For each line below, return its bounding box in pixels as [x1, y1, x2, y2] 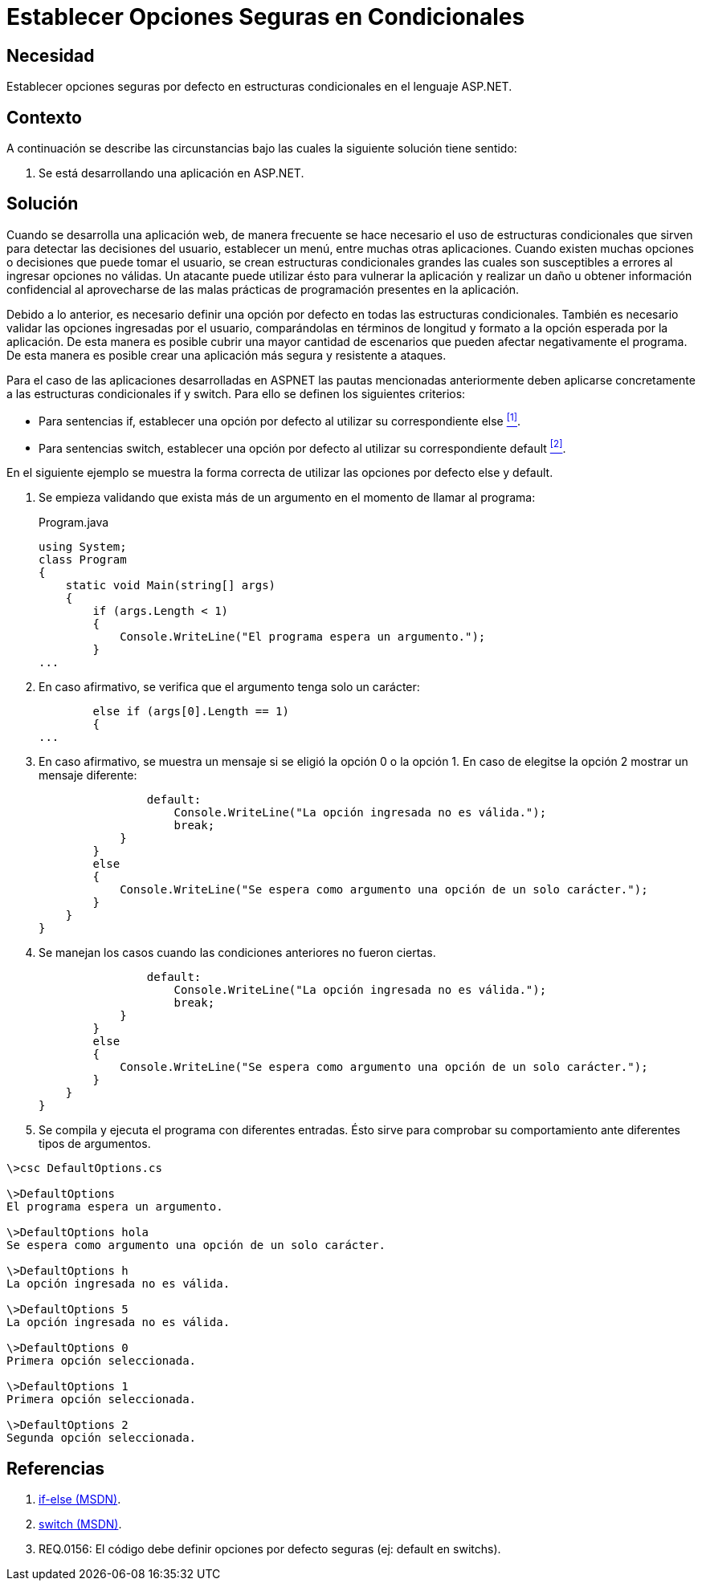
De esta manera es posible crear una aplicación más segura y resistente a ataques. [6, 348, 447, 362]
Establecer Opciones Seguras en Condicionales [6, 3, 525, 31]
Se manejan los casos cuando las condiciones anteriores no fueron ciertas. [39, 946, 436, 960]
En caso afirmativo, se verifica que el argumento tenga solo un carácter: [39, 680, 420, 694]
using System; [39, 540, 127, 554]
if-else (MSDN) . [39, 1492, 121, 1507]
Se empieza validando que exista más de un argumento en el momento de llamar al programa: [39, 490, 536, 505]
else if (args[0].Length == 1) [92, 705, 289, 718]
